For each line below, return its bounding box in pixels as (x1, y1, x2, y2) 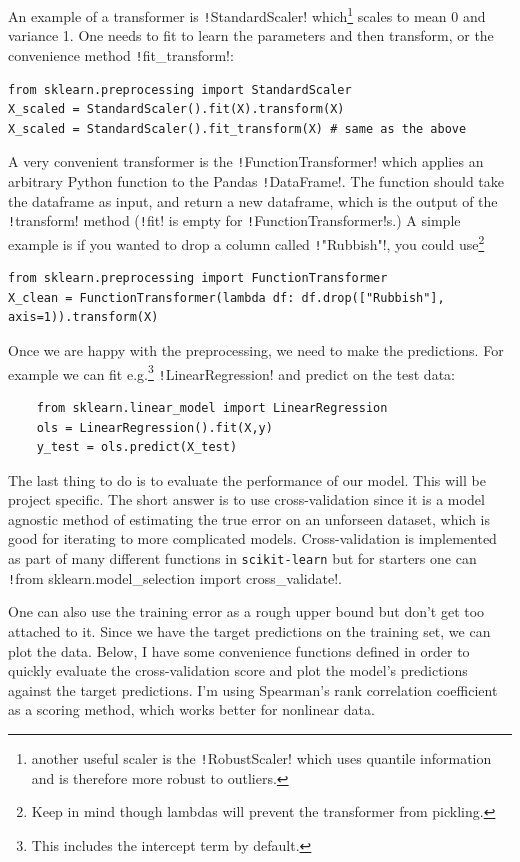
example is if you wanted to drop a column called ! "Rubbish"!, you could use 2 (8, 230, 485, 254)
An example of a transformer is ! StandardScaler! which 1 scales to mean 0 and (8, 3, 486, 26)
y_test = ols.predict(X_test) (36, 440, 238, 455)
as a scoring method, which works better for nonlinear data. (8, 699, 375, 720)
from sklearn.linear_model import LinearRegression (36, 400, 388, 415)
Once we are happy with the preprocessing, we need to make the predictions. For (8, 340, 504, 360)
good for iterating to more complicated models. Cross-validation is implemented (8, 528, 497, 549)
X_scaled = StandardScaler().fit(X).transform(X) (8, 102, 345, 117)
